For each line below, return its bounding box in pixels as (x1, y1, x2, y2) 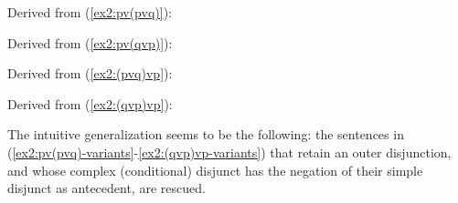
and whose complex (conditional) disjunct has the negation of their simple (7, 160, 423, 179)
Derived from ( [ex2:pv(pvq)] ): (7, 3, 172, 21)
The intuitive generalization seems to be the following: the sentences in (7, 125, 404, 144)
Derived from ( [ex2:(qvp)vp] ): (7, 94, 173, 113)
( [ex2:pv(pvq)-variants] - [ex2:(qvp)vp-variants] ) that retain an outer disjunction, (7, 142, 452, 161)
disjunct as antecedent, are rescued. (7, 178, 206, 198)
